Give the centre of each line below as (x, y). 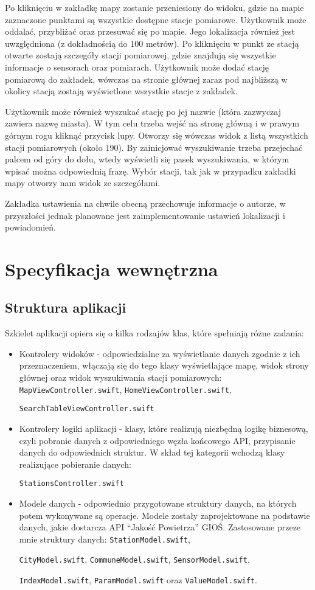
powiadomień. (31, 227)
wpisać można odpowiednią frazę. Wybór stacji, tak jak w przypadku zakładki (151, 171)
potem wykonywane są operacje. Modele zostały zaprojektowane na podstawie (164, 515)
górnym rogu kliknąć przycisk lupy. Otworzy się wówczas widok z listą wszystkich (157, 135)
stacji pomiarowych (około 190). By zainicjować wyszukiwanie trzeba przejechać (154, 147)
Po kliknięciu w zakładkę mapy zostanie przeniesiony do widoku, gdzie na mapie (154, 7)
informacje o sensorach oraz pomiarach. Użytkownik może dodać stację (137, 67)
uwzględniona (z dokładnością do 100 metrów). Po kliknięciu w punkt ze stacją (152, 43)
